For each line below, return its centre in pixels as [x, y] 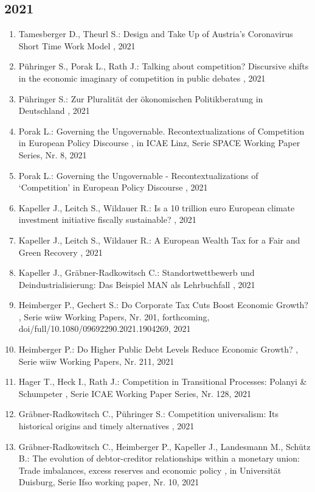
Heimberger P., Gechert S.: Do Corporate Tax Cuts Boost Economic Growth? [163, 305]
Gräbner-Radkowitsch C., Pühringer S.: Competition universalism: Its [149, 414]
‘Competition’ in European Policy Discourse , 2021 [113, 187]
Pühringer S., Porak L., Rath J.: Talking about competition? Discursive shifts [164, 66]
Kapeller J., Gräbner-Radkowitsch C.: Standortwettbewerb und [137, 272]
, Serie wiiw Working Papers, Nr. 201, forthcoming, [114, 316]
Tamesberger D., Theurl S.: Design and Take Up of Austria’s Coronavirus [156, 34]
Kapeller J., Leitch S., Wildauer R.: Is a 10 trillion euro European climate [157, 207]
